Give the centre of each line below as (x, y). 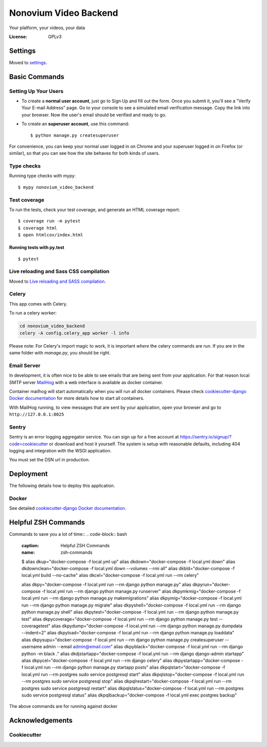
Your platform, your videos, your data (47, 28)
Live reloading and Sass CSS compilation (59, 271)
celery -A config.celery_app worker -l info (74, 333)
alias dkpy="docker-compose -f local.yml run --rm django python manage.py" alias (107, 584)
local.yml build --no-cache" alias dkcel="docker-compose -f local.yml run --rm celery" (110, 575)
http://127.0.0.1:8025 (37, 415)
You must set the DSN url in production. (49, 460)
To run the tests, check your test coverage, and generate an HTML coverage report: (95, 210)
